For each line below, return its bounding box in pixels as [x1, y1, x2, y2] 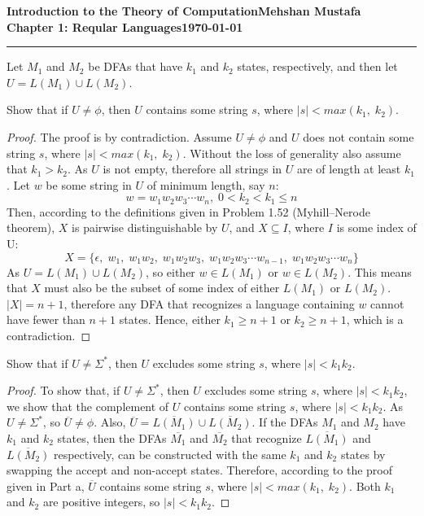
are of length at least [297, 160, 401, 177]
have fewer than [7, 311, 85, 328]
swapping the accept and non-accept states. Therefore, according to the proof [7, 461, 393, 479]
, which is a [346, 311, 404, 328]
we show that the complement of [7, 397, 169, 414]
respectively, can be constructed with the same [53, 445, 286, 462]
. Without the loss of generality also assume [182, 144, 401, 161]
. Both [349, 477, 381, 494]
